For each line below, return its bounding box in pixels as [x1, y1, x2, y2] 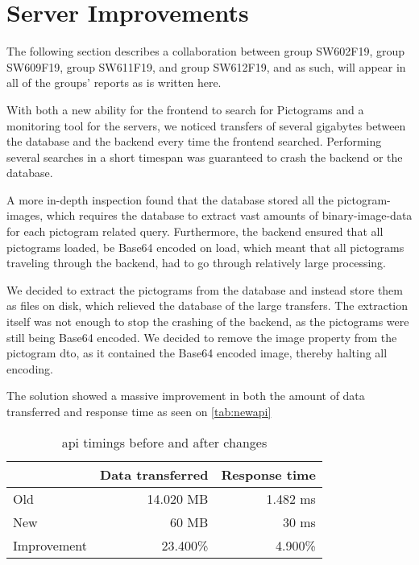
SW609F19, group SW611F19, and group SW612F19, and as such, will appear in [6, 58, 406, 75]
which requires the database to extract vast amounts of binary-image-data [46, 207, 413, 224]
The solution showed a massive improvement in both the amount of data [6, 387, 365, 404]
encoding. [6, 360, 53, 377]
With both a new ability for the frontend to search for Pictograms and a [6, 101, 364, 118]
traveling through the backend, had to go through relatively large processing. [6, 254, 386, 271]
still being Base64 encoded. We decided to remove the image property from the [6, 328, 397, 345]
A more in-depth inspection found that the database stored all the [6, 191, 334, 208]
